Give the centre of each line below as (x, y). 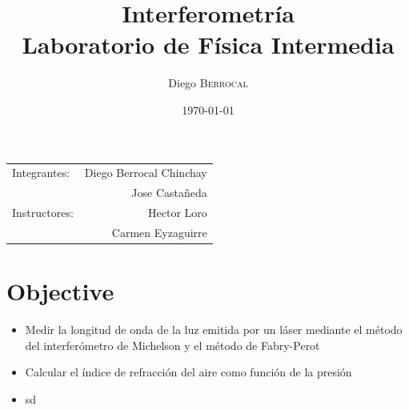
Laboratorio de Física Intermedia (208, 44)
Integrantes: (41, 173)
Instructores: (43, 212)
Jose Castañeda (169, 193)
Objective (60, 291)
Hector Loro (178, 212)
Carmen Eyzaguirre (159, 232)
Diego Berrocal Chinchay (146, 173)
